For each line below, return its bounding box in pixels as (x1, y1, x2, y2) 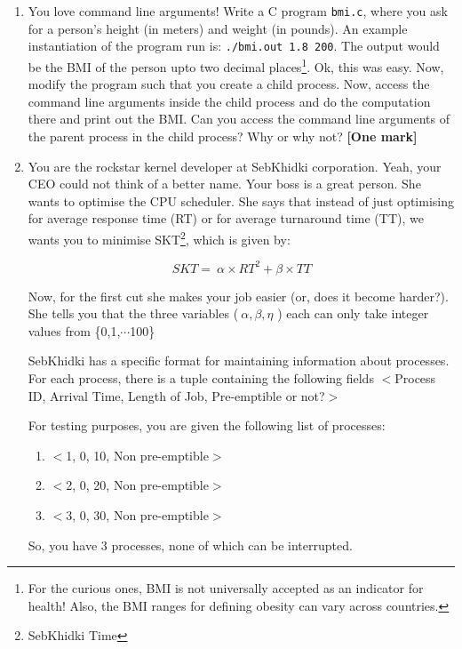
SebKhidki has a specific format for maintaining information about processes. (28, 351, 450, 370)
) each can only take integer (277, 304, 429, 323)
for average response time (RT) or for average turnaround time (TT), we (28, 209, 424, 228)
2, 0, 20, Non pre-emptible (66, 476, 209, 494)
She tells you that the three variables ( (28, 304, 239, 323)
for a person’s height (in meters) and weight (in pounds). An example (28, 19, 408, 37)
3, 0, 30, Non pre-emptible (66, 506, 209, 524)
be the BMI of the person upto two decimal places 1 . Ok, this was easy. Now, (28, 54, 444, 76)
